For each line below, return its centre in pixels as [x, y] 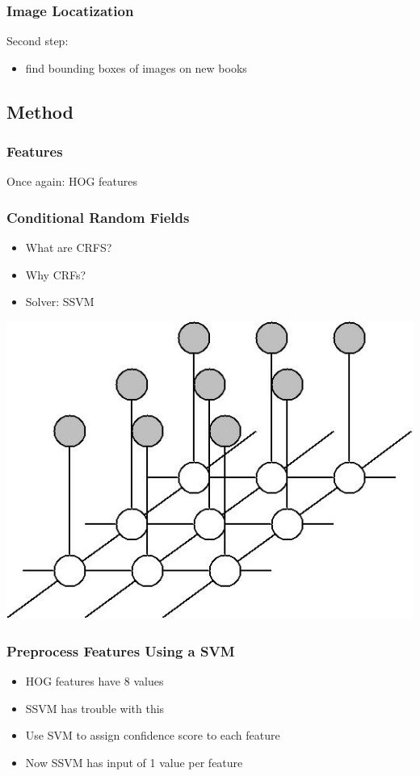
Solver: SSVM [60, 302]
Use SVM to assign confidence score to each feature [153, 735]
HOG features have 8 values [94, 681]
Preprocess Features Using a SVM [121, 650]
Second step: [38, 41]
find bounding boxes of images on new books [136, 67]
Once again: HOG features [72, 181]
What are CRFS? [69, 247]
